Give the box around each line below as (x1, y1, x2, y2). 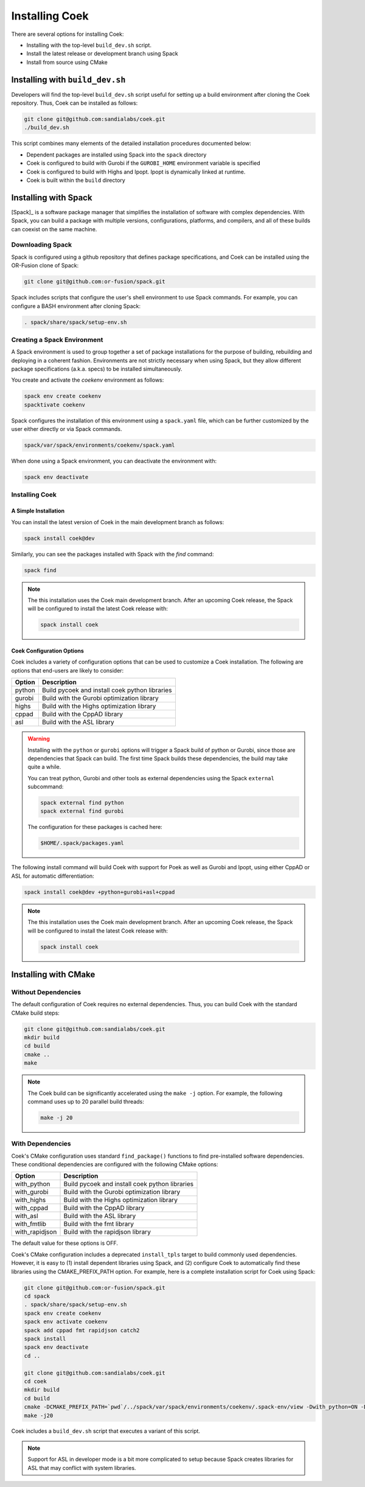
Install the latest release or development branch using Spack (26, 50, 179, 57)
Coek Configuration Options (11, 647, 85, 654)
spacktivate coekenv (24, 401, 85, 408)
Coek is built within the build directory (26, 177, 126, 184)
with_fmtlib (15, 1220, 47, 1228)
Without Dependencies (11, 988, 82, 996)
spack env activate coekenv (24, 1318, 108, 1325)
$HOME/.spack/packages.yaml (40, 840, 124, 847)
